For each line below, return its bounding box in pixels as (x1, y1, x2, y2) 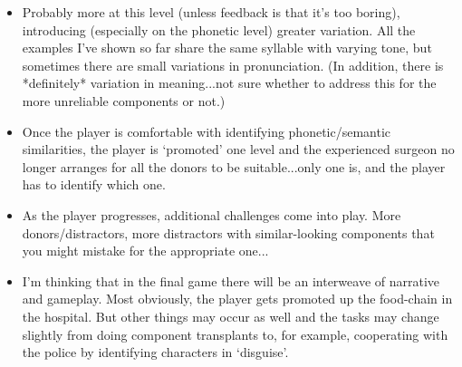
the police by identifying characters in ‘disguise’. (22, 343, 289, 362)
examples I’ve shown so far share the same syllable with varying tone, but (22, 38, 432, 57)
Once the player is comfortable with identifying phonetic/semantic (22, 121, 391, 140)
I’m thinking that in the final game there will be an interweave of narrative (22, 271, 440, 290)
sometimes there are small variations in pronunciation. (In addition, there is (22, 55, 444, 74)
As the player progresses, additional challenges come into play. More (22, 205, 401, 224)
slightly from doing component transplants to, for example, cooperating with (22, 324, 448, 343)
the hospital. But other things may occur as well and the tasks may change (22, 306, 439, 325)
